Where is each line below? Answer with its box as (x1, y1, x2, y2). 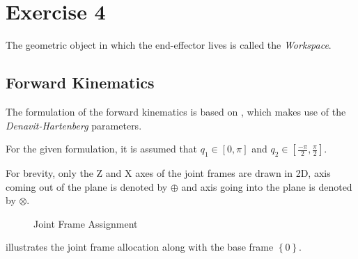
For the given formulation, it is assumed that (6, 141, 198, 156)
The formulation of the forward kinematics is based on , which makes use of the (6, 104, 346, 118)
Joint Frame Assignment (33, 216, 138, 230)
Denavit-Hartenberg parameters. (6, 118, 142, 132)
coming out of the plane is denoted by (6, 179, 168, 194)
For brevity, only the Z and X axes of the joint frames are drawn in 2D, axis (6, 165, 331, 180)
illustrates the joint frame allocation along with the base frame (6, 240, 274, 254)
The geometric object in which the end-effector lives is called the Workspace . (6, 38, 332, 52)
